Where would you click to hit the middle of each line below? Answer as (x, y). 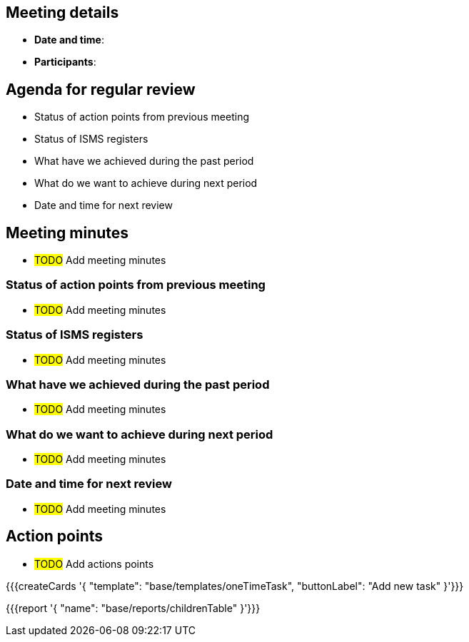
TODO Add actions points (94, 564)
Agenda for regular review (101, 89)
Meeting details (62, 12)
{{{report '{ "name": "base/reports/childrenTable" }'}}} (133, 608)
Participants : (65, 62)
